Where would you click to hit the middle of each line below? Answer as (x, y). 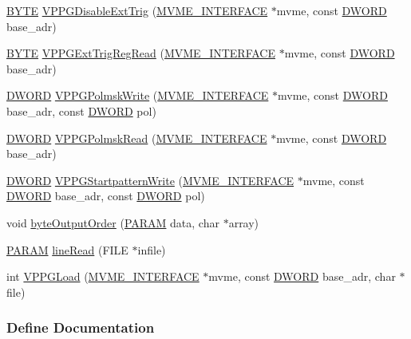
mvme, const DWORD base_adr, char (302, 276)
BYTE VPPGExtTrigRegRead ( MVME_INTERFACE (141, 53)
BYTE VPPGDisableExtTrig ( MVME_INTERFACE (137, 10)
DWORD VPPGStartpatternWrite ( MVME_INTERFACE (150, 180)
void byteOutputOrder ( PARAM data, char (113, 222)
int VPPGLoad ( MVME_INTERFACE (103, 276)
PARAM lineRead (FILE (67, 249)
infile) (152, 249)
